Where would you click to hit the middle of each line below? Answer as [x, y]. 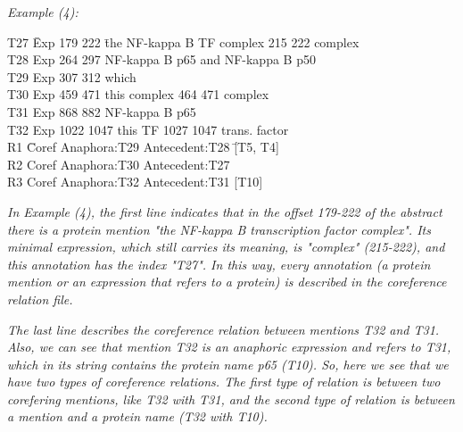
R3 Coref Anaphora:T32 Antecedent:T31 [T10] [135, 182]
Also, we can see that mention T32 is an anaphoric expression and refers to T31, [229, 347]
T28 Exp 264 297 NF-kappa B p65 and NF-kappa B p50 [161, 59]
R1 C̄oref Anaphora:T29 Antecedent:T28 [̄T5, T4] [143, 147]
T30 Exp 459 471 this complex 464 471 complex [138, 94]
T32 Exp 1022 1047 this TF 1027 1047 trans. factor [148, 129]
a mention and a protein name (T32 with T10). [137, 416]
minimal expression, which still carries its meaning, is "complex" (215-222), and [226, 247]
